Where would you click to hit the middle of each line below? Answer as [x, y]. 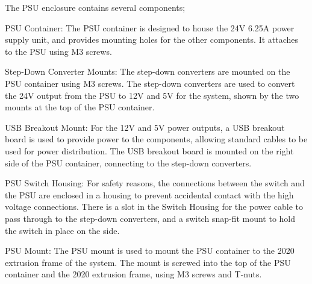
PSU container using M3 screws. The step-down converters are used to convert [150, 83]
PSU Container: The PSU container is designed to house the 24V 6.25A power [150, 27]
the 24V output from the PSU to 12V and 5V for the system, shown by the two [152, 95]
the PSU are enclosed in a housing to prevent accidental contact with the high [149, 194]
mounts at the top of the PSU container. [80, 107]
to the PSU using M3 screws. [58, 51]
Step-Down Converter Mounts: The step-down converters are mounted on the [148, 71]
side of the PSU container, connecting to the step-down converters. [128, 163]
